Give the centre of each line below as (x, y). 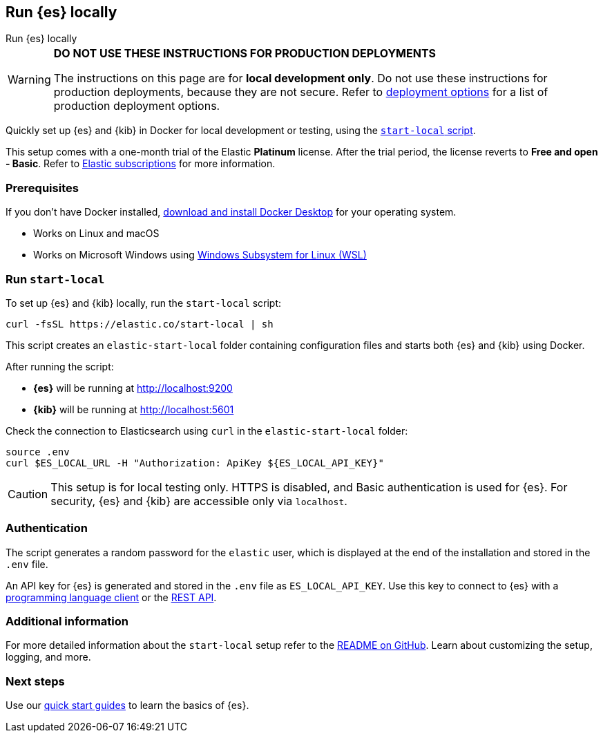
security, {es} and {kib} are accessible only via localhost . (199, 501)
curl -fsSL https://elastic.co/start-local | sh (140, 324)
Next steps (35, 681)
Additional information (67, 622)
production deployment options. (137, 106)
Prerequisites (42, 188)
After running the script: (60, 366)
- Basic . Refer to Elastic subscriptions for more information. (141, 164)
